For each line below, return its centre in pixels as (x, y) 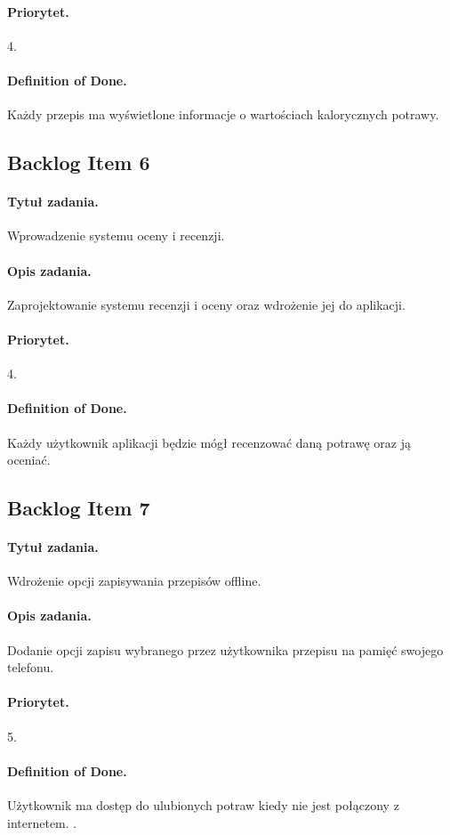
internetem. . (42, 822)
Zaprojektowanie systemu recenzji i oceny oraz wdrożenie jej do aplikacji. (206, 304)
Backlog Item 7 (79, 508)
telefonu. (31, 667)
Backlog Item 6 (79, 162)
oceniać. (29, 460)
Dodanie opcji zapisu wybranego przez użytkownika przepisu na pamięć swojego (225, 649)
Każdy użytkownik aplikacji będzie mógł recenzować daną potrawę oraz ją (209, 442)
